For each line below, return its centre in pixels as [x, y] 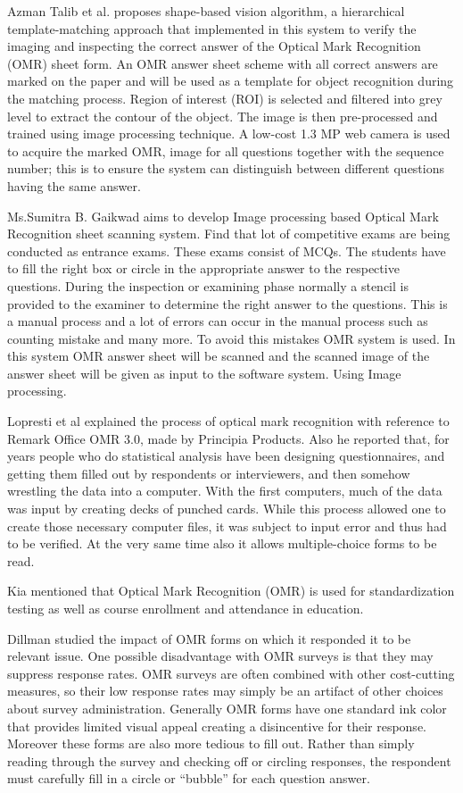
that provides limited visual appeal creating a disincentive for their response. [217, 726]
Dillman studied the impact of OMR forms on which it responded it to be [209, 638]
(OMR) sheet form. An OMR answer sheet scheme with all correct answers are [223, 63]
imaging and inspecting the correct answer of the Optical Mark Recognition [214, 46]
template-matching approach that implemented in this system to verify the [212, 28]
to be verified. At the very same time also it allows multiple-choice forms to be [222, 543]
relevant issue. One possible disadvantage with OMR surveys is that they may [220, 656]
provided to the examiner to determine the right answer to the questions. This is [227, 303]
